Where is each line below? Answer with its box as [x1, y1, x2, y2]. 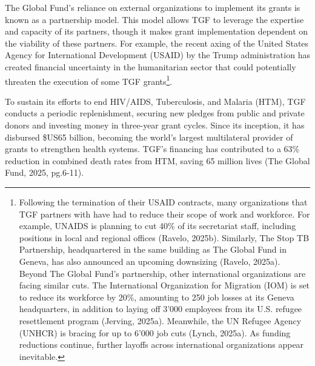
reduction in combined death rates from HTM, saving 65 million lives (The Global [5, 154, 310, 167]
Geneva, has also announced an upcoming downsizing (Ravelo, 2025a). [19, 255, 280, 267]
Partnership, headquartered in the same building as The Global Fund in [19, 243, 287, 256]
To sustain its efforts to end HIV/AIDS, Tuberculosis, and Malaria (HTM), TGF [5, 95, 306, 107]
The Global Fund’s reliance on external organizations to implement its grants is [5, 1, 300, 13]
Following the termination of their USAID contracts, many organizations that [19, 195, 308, 208]
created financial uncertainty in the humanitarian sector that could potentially [5, 60, 296, 73]
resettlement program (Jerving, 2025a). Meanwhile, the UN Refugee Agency [19, 314, 302, 327]
